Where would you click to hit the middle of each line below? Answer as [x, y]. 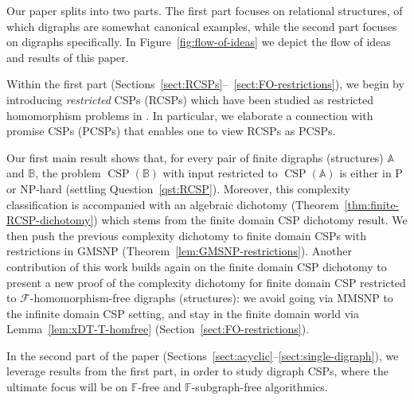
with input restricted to [220, 173]
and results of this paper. [68, 57]
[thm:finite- [372, 204]
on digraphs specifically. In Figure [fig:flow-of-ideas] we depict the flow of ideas [199, 42]
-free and [160, 387]
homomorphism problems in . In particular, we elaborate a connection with [190, 115]
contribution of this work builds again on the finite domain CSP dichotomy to [197, 266]
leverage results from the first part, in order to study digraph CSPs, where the [198, 371]
